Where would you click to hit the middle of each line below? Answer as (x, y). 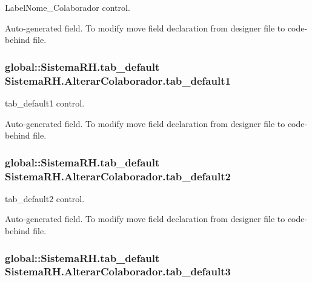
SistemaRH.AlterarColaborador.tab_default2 (118, 176)
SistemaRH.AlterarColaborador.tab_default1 (118, 80)
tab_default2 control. (45, 198)
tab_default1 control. (45, 103)
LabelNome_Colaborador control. (68, 7)
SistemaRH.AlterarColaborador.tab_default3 (118, 271)
